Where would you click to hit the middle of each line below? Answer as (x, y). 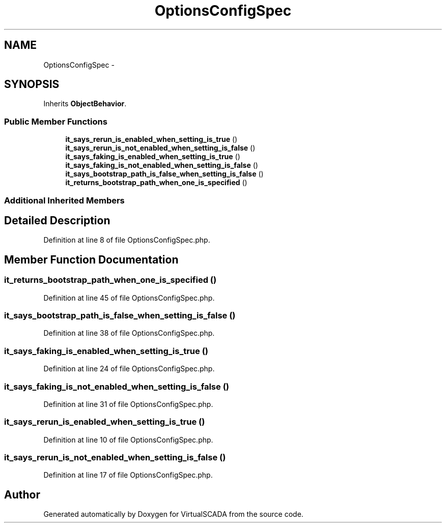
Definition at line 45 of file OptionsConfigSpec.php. (129, 298)
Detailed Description (57, 220)
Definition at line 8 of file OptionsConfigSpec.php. (127, 240)
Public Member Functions (56, 121)
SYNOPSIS (32, 84)
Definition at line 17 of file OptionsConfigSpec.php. (128, 475)
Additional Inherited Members (64, 200)
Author (22, 494)
